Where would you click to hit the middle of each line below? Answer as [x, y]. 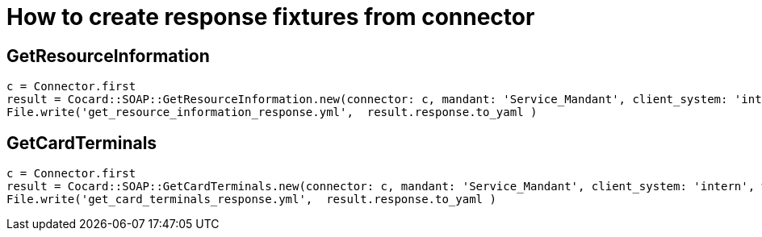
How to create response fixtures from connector [271, 17]
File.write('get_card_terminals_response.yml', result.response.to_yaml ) [251, 200]
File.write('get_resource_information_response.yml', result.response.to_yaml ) [272, 112]
